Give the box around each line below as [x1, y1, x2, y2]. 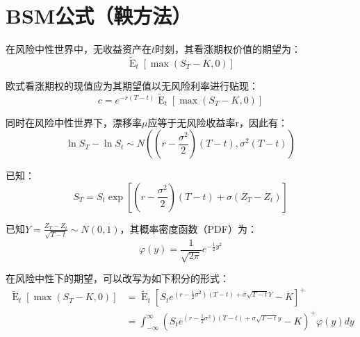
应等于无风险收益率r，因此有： [147, 115, 288, 129]
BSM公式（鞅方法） [6, 1, 192, 30]
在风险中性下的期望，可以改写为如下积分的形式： [6, 271, 229, 286]
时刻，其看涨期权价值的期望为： [155, 42, 302, 56]
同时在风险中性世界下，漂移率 [6, 115, 142, 129]
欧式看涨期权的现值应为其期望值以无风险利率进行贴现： [6, 78, 259, 92]
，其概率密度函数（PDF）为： [120, 221, 257, 236]
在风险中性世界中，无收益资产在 [6, 42, 152, 56]
